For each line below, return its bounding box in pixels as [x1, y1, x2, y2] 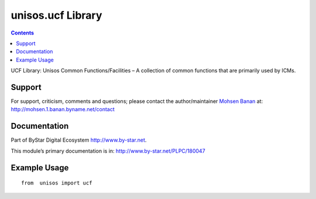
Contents [11, 29, 35, 36]
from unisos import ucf [21, 180, 92, 187]
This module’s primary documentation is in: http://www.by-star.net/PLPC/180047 [11, 147, 205, 155]
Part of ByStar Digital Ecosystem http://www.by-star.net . [11, 136, 147, 143]
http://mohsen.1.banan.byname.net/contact [11, 106, 115, 113]
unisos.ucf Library [11, 9, 102, 22]
